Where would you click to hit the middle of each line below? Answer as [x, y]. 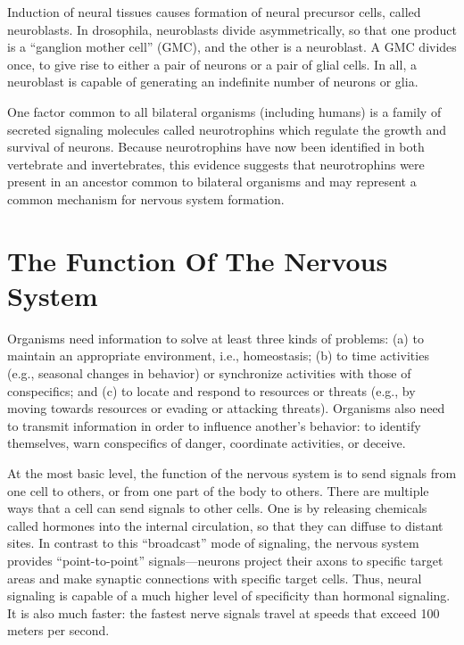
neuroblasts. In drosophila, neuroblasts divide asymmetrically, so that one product [232, 29]
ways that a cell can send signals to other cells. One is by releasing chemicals [217, 508]
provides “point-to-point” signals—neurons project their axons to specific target [225, 560]
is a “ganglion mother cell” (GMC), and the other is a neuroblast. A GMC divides [232, 47]
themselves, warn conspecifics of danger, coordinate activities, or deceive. [207, 443]
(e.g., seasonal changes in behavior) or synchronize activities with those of [209, 373]
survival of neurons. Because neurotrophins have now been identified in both [216, 147]
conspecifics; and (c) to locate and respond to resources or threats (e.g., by [211, 390]
